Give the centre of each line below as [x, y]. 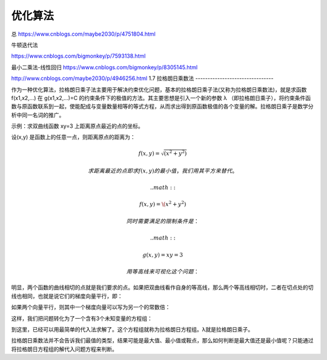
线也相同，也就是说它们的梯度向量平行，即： [67, 296]
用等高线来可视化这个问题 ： [163, 272]
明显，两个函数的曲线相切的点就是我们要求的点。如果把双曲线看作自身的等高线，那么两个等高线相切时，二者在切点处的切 [162, 287]
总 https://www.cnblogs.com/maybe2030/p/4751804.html [83, 34]
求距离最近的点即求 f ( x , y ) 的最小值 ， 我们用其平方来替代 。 [163, 171]
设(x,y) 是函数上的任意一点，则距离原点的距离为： [73, 137]
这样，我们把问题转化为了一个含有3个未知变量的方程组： [82, 318]
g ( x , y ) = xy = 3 [163, 255]
